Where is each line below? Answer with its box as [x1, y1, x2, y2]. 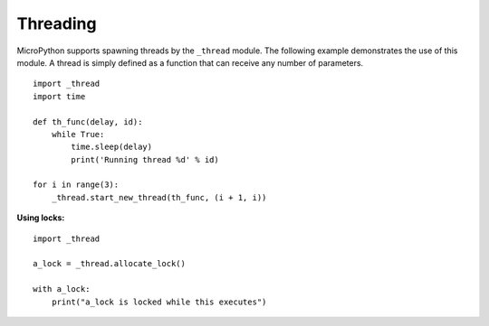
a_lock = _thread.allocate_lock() [33, 258, 186, 269]
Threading [16, 14, 97, 33]
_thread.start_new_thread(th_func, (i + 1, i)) [51, 192, 267, 202]
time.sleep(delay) [71, 142, 153, 153]
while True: [51, 129, 105, 139]
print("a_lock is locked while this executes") [51, 296, 267, 307]
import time [33, 91, 86, 101]
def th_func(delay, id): [33, 116, 143, 126]
